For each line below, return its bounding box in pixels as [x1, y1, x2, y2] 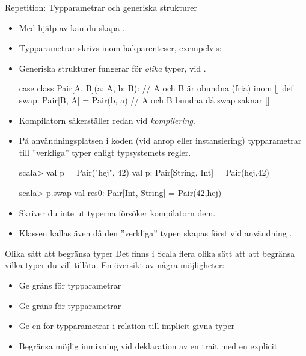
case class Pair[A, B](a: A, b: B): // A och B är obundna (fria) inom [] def [19, 82, 293, 94]
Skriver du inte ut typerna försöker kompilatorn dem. [19, 206, 216, 219]
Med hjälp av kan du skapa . [19, 21, 125, 34]
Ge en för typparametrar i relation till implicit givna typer [19, 319, 235, 332]
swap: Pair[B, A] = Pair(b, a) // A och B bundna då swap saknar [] [19, 93, 270, 106]
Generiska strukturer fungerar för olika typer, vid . [19, 61, 206, 74]
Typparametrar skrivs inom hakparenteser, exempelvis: [19, 41, 222, 54]
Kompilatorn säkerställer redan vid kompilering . [19, 114, 195, 126]
